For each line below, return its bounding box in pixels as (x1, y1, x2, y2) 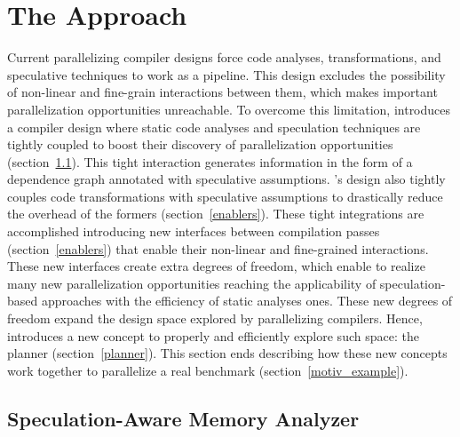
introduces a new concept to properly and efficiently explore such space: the (7, 326, 419, 345)
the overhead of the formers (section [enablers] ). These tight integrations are (7, 204, 424, 223)
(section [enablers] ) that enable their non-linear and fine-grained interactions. (7, 239, 429, 258)
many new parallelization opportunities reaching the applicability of (7, 274, 377, 292)
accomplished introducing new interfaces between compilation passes (7, 222, 380, 241)
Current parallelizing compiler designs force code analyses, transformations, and (7, 48, 441, 67)
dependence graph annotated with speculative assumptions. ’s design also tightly (7, 170, 446, 188)
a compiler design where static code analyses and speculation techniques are (7, 117, 421, 136)
